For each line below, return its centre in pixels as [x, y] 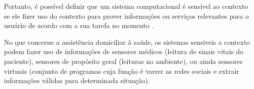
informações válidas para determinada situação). [77, 80]
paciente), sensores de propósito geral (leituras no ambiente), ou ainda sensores [123, 61]
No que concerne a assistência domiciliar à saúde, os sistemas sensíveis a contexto [127, 42]
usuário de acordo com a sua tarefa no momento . [79, 25]
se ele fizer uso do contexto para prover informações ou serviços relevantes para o [127, 15]
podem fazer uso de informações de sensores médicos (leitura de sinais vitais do [124, 51]
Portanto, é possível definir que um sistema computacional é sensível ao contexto [126, 6]
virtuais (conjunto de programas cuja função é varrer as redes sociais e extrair [122, 71]
